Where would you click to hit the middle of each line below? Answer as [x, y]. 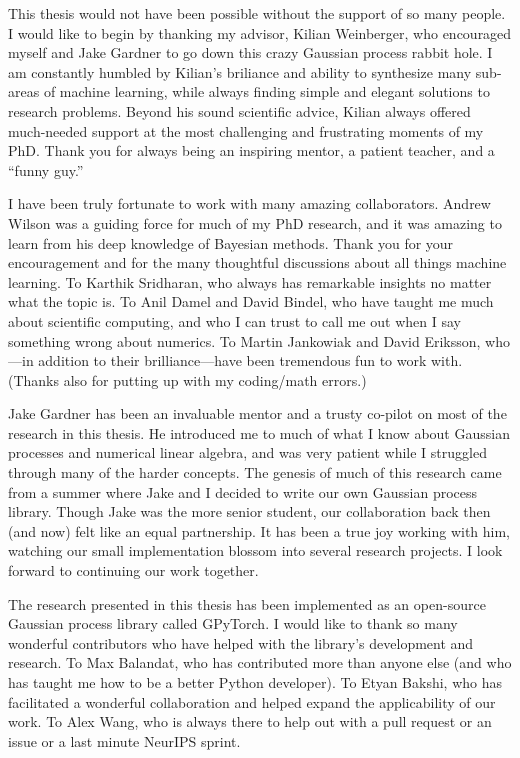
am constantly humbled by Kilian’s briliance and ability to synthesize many [240, 71]
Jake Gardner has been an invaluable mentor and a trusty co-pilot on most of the [257, 413]
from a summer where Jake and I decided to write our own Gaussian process [243, 491]
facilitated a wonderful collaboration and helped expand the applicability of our [252, 701]
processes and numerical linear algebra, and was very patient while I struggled [247, 452]
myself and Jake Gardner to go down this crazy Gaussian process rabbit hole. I [250, 52]
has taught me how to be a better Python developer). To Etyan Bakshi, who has [255, 682]
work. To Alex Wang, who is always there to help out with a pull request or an [250, 721]
